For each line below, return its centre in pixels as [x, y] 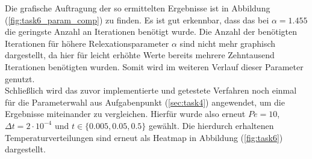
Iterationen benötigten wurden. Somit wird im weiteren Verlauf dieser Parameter [154, 66]
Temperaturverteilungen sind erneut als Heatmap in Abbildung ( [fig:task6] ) [144, 137]
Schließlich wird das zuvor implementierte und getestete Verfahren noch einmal [151, 90]
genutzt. [20, 78]
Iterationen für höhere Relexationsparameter [87, 43]
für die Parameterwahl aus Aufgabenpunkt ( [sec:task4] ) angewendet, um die [145, 102]
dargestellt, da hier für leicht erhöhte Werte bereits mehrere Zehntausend [140, 55]
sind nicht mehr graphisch [228, 43]
